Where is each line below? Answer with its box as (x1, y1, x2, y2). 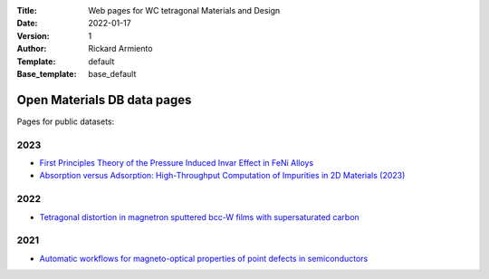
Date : (16, 18, 38, 29)
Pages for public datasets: (16, 116, 115, 127)
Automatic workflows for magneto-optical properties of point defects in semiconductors (39, 253, 369, 264)
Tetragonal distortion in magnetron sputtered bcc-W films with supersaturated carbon (39, 211, 360, 222)
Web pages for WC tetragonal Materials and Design (88, 5, 281, 15)
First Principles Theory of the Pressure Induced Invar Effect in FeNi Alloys (39, 158, 314, 168)
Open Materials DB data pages (16, 91, 192, 108)
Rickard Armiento (88, 43, 153, 54)
